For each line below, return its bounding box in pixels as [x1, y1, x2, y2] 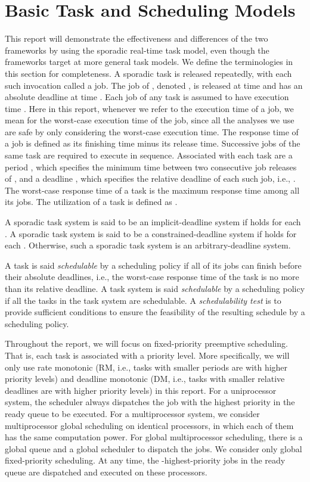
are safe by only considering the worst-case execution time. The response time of [5, 125, 299, 138]
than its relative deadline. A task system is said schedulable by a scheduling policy [5, 282, 305, 294]
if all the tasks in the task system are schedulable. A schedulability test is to [5, 294, 281, 306]
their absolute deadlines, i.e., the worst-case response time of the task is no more [5, 270, 299, 283]
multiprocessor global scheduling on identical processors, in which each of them [5, 419, 294, 431]
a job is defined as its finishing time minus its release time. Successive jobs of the [5, 137, 300, 150]
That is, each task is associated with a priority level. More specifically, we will [5, 349, 290, 361]
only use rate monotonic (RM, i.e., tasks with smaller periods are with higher [5, 360, 288, 373]
